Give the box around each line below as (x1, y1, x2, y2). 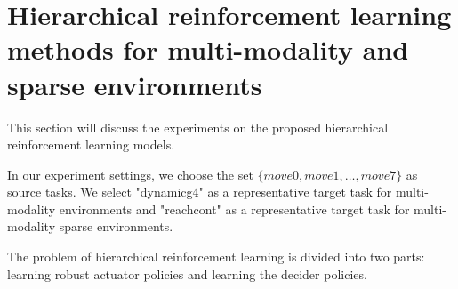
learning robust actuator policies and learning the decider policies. (7, 264, 367, 283)
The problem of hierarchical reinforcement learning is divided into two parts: (7, 247, 425, 266)
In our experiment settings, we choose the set (7, 165, 253, 183)
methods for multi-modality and (7, 31, 409, 68)
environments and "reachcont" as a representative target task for (59, 199, 410, 218)
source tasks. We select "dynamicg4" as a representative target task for (7, 182, 392, 201)
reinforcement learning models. (7, 135, 175, 154)
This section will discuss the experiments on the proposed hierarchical (7, 117, 389, 136)
